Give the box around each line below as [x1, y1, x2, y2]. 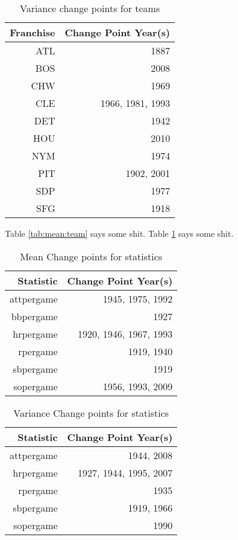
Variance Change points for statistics [13, 405, 169, 420]
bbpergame [11, 309, 58, 323]
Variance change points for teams [19, 1, 160, 15]
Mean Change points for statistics [20, 249, 163, 263]
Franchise [10, 25, 55, 39]
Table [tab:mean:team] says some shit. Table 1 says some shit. [5, 227, 234, 239]
